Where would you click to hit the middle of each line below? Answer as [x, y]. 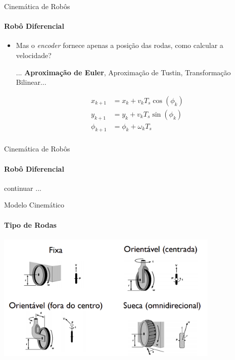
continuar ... [23, 188]
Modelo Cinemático [34, 205]
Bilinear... [31, 82]
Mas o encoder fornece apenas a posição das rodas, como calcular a [120, 45]
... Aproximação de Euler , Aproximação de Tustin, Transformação [123, 72]
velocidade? [34, 55]
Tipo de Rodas [30, 224]
